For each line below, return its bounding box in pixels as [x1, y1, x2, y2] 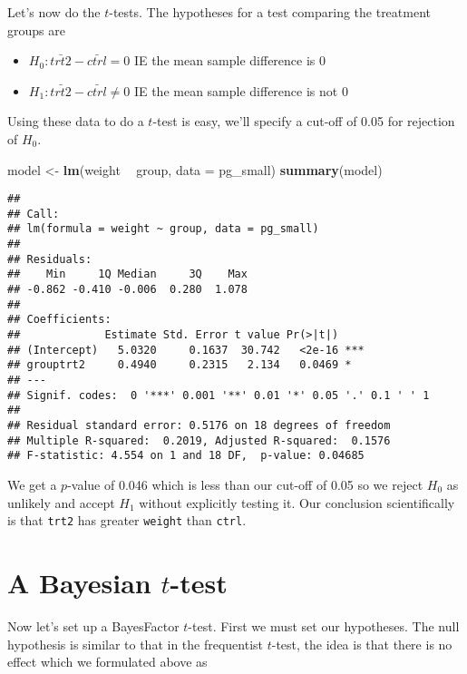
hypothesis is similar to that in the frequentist [7, 634, 264, 653]
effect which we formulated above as [7, 652, 208, 671]
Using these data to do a [7, 112, 144, 131]
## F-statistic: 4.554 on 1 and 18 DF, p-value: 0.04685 [7, 449, 365, 463]
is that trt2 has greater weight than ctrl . [7, 511, 247, 530]
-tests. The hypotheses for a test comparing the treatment [109, 3, 431, 21]
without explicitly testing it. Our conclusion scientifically [139, 493, 455, 512]
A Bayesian [7, 564, 151, 601]
